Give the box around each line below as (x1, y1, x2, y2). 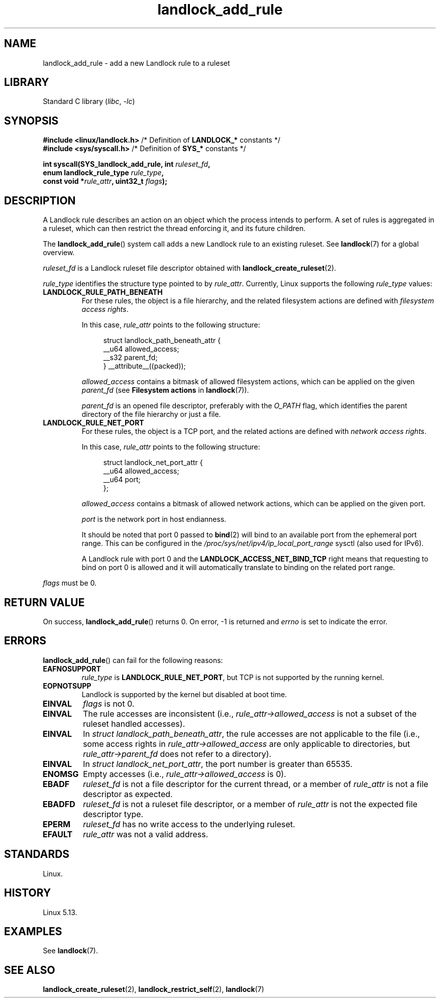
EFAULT (42, 829, 73, 839)
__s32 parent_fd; (103, 353, 158, 362)
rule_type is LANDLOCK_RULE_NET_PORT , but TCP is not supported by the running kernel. (81, 673, 384, 682)
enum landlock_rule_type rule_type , (43, 168, 164, 177)
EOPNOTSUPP (43, 681, 91, 690)
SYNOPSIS (4, 114, 59, 127)
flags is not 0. (83, 698, 135, 709)
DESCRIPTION (4, 194, 76, 207)
